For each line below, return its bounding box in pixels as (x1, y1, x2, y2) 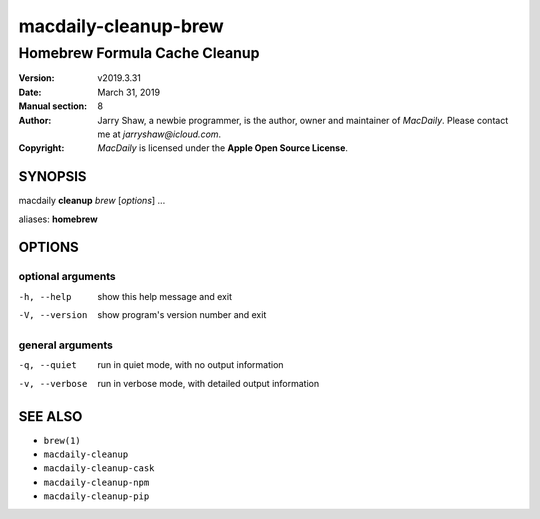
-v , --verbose (18, 378, 88, 389)
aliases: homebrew (18, 213, 99, 225)
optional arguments (18, 270, 116, 284)
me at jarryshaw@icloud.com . (97, 128, 222, 140)
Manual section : (18, 100, 88, 112)
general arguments (18, 338, 114, 352)
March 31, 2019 (97, 86, 160, 98)
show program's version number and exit (97, 309, 267, 321)
